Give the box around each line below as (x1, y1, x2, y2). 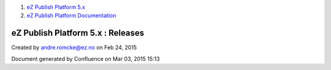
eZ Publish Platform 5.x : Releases (11, 28, 145, 38)
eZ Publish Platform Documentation (26, 12, 116, 19)
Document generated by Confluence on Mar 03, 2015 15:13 (11, 55, 160, 62)
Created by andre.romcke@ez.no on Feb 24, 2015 (11, 44, 137, 51)
